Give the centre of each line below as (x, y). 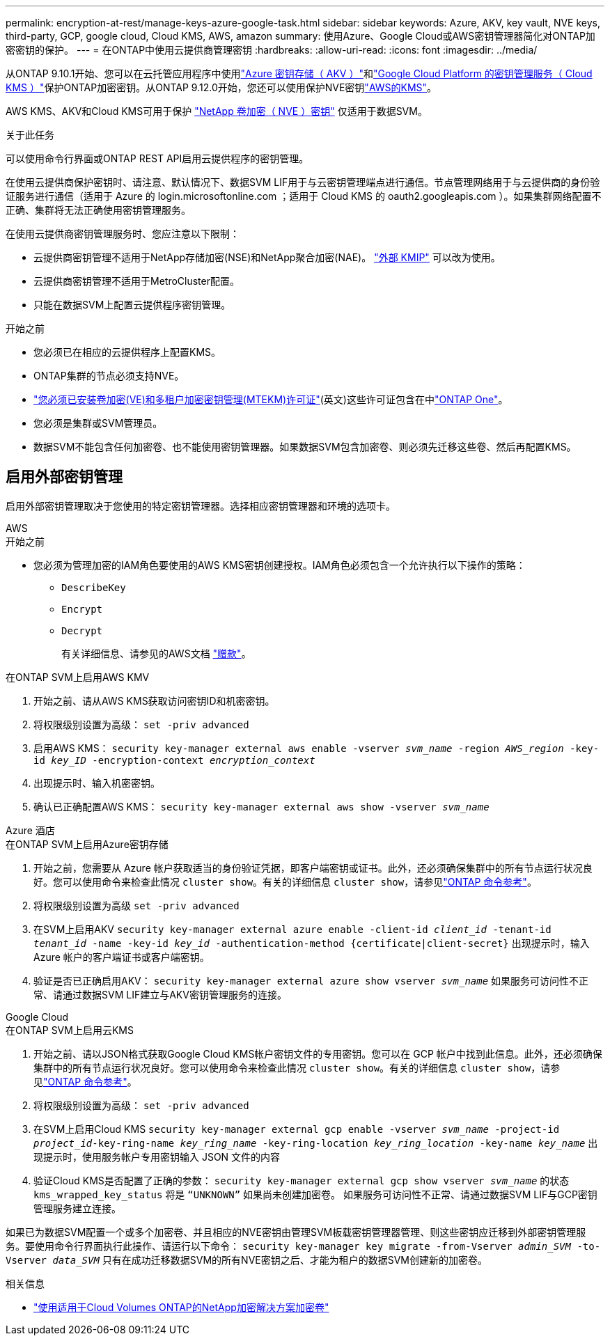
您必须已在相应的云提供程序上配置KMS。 (127, 352)
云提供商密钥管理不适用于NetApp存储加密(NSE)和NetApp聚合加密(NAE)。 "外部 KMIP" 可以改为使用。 (267, 257)
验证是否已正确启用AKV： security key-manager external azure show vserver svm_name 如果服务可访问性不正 (311, 980)
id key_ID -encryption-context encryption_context (174, 760)
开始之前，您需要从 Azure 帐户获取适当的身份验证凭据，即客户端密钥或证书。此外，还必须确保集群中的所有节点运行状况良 (313, 868)
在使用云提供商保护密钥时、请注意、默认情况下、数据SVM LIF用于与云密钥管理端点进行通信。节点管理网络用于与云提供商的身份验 (303, 182)
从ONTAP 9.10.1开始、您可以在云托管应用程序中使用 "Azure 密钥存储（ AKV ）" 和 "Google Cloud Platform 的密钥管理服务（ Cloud (299, 73)
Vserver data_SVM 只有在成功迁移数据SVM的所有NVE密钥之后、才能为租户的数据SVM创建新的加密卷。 (247, 1260)
